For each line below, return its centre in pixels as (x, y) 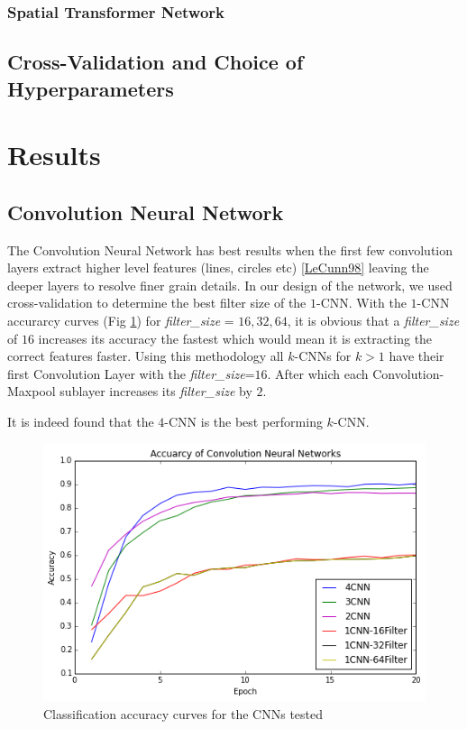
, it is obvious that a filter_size (373, 320)
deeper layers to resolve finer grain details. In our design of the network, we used (230, 285)
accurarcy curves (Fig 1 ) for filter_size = (121, 320)
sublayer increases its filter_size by (156, 391)
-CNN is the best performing (243, 421)
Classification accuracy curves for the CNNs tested (183, 713)
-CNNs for (323, 356)
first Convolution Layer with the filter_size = (131, 373)
